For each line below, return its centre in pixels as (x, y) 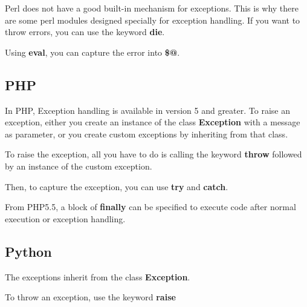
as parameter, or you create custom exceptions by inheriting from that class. (147, 134)
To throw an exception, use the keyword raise (90, 297)
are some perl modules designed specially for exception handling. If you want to (153, 20)
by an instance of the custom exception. (79, 166)
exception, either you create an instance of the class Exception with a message (153, 122)
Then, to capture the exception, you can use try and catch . (117, 186)
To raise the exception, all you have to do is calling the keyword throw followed (153, 154)
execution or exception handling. (65, 218)
